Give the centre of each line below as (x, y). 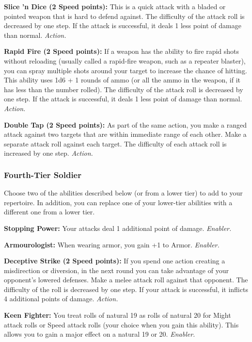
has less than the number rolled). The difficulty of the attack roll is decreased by (124, 89)
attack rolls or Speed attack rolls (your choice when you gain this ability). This (121, 324)
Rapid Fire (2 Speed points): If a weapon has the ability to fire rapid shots (122, 51)
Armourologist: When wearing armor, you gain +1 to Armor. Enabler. (112, 244)
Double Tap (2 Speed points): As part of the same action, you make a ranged (125, 124)
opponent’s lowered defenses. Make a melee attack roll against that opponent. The (126, 280)
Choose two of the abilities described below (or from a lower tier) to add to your (123, 193)
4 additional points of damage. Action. (61, 299)
